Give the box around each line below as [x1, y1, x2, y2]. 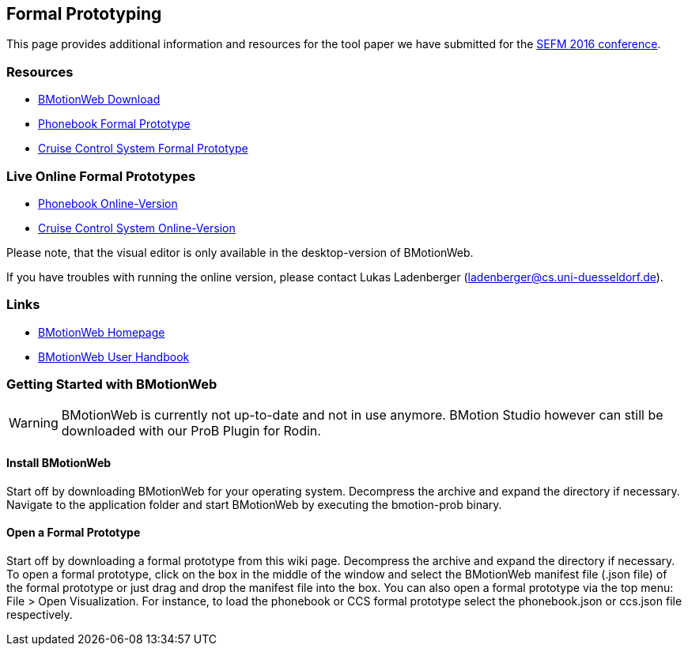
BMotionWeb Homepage [38, 325, 165, 339]
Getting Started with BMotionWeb [6, 376, 217, 393]
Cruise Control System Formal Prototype [38, 141, 248, 156]
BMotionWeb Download [38, 92, 161, 107]
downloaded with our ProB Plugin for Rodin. [61, 423, 321, 439]
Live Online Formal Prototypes [6, 168, 196, 184]
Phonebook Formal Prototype [38, 117, 191, 131]
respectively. [6, 607, 73, 621]
